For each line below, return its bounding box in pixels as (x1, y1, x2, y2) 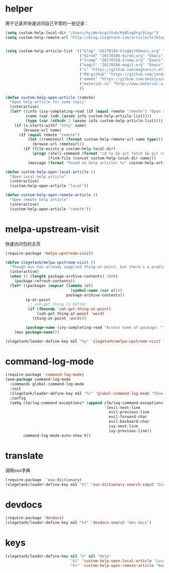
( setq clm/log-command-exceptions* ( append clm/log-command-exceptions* (10, 400, 165, 405)
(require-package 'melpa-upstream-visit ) (5, 251, 94, 256)
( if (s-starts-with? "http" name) (14, 123, 87, 128)
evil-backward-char (109, 419, 150, 424)
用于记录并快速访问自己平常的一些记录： (5, 20, 89, 26)
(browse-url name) (23, 128, 62, 133)
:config (10, 396, 26, 401)
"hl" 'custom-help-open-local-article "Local (70, 558, 167, 563)
